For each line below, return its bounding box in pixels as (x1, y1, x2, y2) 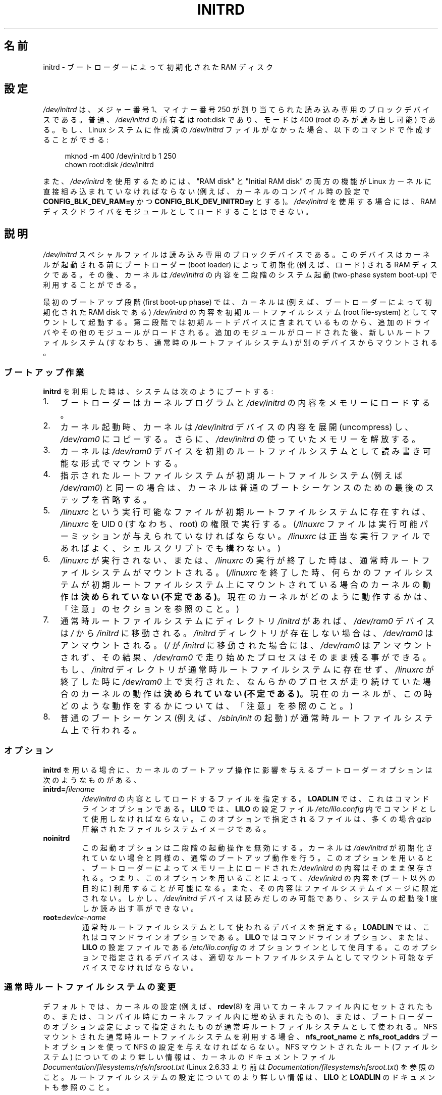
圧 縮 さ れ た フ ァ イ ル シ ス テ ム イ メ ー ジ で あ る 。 (82, 824, 270, 833)
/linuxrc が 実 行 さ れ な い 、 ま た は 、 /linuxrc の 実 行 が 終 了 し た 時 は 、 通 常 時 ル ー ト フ (60, 555, 430, 566)
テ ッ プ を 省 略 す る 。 (60, 495, 151, 505)
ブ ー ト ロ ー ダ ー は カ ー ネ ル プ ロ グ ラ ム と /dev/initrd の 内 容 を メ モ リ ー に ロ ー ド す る (60, 398, 430, 408)
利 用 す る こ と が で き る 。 (43, 280, 141, 290)
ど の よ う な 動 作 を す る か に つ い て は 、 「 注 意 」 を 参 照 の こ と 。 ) (60, 701, 353, 711)
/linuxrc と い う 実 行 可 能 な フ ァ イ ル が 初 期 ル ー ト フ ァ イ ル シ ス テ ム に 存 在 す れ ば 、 (60, 507, 430, 517)
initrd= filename (43, 784, 95, 793)
